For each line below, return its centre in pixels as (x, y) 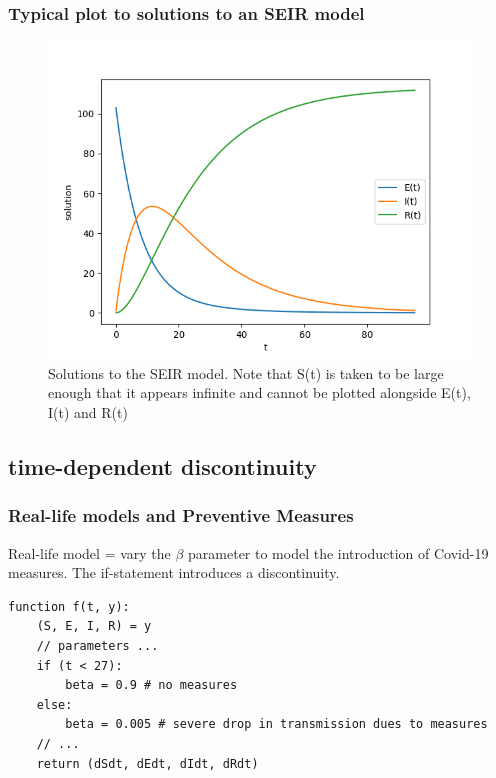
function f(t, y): (69, 606)
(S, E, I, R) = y (94, 626)
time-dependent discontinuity (162, 465)
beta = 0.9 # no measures (151, 685)
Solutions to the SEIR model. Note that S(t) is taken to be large (246, 372)
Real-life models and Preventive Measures (181, 515)
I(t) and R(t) (88, 412)
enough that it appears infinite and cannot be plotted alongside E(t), (259, 392)
